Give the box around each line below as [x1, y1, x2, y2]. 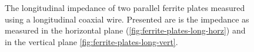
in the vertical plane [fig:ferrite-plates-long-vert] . [5, 35, 178, 47]
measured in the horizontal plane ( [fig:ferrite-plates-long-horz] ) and [5, 24, 246, 36]
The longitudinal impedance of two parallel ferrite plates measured [5, 2, 245, 13]
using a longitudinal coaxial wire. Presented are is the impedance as [5, 13, 249, 25]
